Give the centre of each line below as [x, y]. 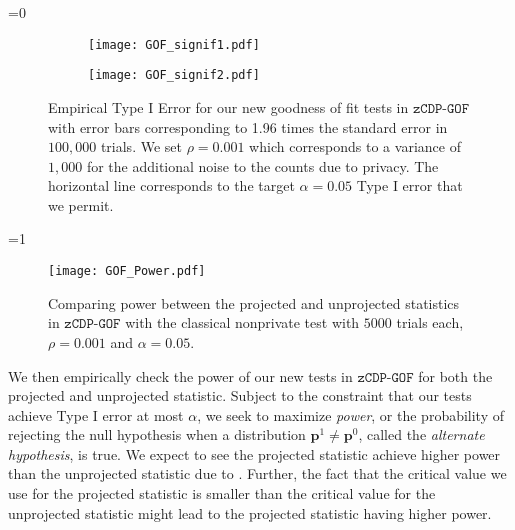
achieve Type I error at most [96, 414]
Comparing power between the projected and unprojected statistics [254, 302]
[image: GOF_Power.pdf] [127, 271]
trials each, [430, 322]
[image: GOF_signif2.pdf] [174, 75]
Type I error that [409, 185]
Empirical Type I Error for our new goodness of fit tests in [228, 106]
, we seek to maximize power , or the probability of [351, 414]
